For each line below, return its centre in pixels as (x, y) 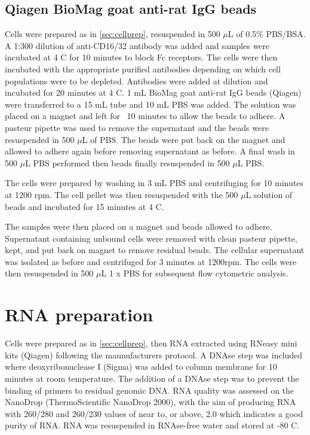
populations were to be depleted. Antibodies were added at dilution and (136, 80)
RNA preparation (79, 314)
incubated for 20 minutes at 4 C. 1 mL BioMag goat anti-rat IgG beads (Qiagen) (153, 92)
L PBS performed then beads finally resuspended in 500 (128, 162)
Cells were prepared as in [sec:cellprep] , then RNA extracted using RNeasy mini (151, 343)
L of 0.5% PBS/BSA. (267, 34)
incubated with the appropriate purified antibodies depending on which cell (143, 69)
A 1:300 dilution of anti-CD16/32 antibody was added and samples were (137, 45)
